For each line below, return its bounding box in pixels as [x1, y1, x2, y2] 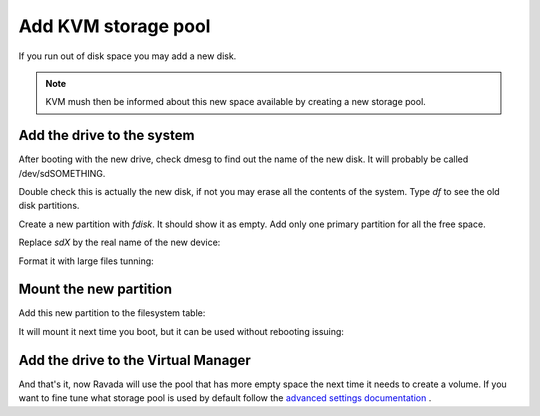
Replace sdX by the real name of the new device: [18, 236, 221, 249]
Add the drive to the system [18, 127, 195, 144]
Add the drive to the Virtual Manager [18, 351, 252, 369]
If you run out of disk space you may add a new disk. [18, 50, 237, 62]
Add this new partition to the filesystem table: [18, 307, 206, 319]
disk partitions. [18, 200, 80, 212]
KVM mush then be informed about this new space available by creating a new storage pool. [45, 96, 427, 108]
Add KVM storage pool [18, 15, 211, 37]
